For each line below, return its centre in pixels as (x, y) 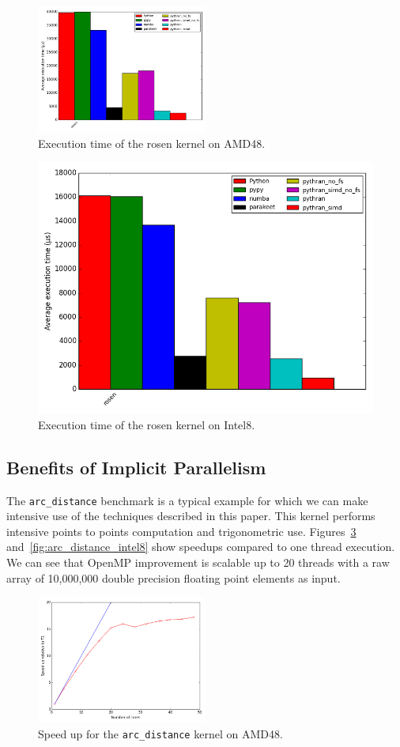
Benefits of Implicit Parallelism (136, 467)
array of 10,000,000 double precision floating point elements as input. (174, 577)
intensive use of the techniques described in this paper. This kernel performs (191, 516)
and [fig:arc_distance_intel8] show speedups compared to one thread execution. (201, 547)
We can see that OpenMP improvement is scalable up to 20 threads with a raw (198, 562)
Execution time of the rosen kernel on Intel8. (147, 424)
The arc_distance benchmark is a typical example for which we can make (187, 500)
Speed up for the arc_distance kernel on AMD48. (160, 733)
